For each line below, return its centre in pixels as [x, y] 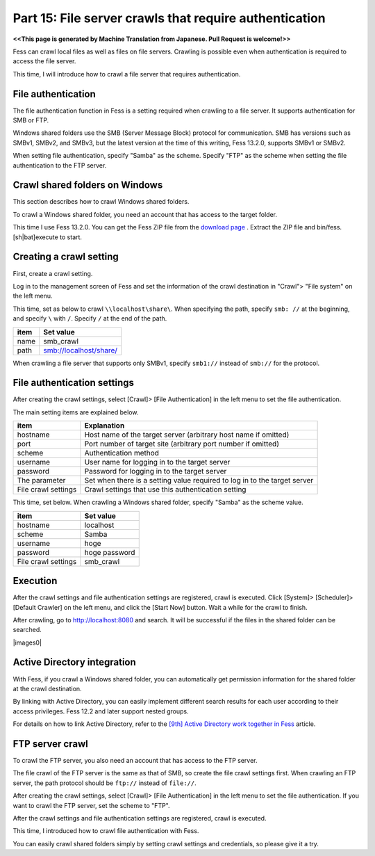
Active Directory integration [75, 662]
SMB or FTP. [31, 120]
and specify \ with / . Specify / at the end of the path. [90, 318]
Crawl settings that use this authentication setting [165, 490]
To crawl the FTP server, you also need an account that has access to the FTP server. [135, 761]
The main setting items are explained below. [76, 412]
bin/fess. [330, 227]
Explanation [105, 426]
